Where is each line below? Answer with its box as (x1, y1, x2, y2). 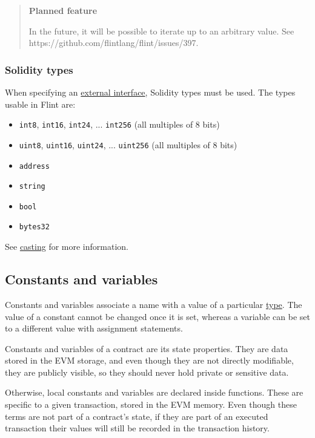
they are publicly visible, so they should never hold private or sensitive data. (5, 365, 289, 378)
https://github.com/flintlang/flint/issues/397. (28, 36, 199, 49)
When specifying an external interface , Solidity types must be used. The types (5, 86, 296, 98)
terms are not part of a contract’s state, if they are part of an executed (5, 410, 268, 422)
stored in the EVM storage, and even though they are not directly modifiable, (5, 354, 294, 367)
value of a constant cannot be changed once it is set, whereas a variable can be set (5, 310, 310, 322)
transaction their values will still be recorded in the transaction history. (5, 422, 270, 434)
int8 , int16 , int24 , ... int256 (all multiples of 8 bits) (19, 118, 220, 131)
